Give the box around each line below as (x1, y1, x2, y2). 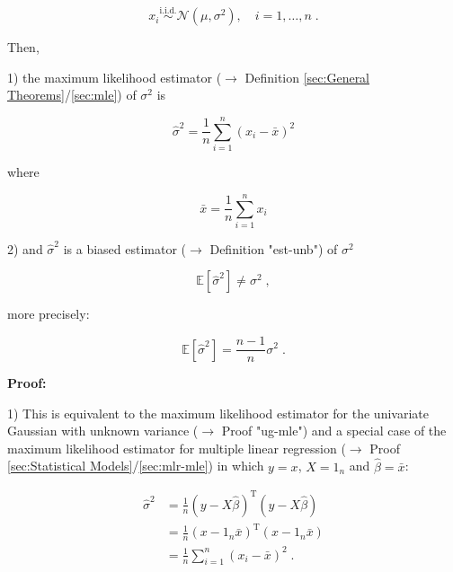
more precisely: (7, 304, 90, 323)
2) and (7, 239, 43, 258)
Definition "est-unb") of (209, 239, 338, 258)
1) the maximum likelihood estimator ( (7, 67, 222, 86)
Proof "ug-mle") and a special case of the (221, 421, 447, 440)
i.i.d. (159, 5, 177, 15)
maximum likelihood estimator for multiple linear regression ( (7, 438, 346, 457)
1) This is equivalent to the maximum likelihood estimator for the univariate (7, 403, 429, 422)
